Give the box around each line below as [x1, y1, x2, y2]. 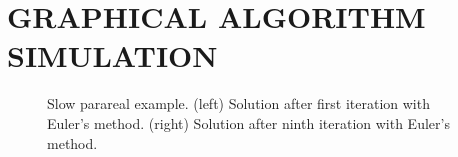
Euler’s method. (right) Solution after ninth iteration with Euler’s [47, 112, 450, 133]
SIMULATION [7, 35, 218, 76]
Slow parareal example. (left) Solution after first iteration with [47, 93, 430, 114]
